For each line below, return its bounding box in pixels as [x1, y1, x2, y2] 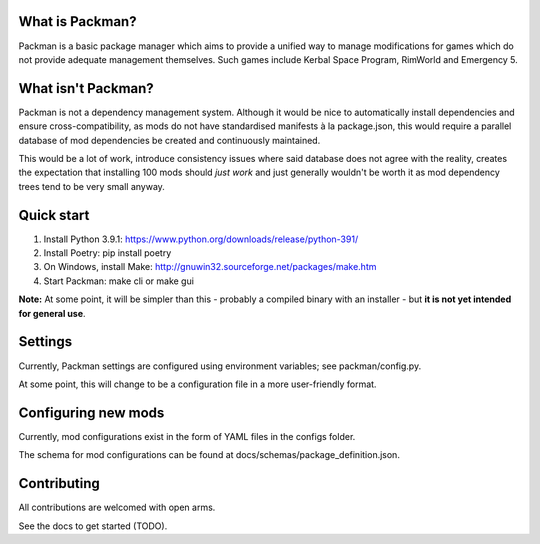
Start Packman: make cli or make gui [43, 275, 195, 287]
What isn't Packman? [18, 80, 154, 97]
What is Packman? [18, 13, 137, 30]
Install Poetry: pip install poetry [43, 247, 172, 259]
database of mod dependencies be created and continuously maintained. [18, 134, 321, 146]
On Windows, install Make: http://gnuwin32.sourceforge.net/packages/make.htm [43, 261, 377, 273]
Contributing [18, 475, 100, 492]
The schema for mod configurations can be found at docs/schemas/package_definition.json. [18, 449, 400, 461]
